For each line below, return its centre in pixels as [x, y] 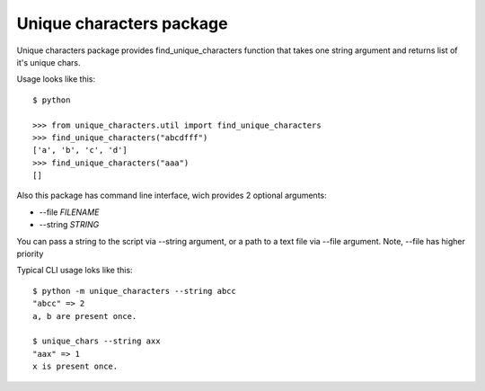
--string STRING [69, 225]
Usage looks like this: [56, 79]
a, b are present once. [85, 316]
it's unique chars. [48, 62]
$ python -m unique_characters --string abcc [135, 291]
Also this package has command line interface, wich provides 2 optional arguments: [172, 195]
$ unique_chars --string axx [97, 341]
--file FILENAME [69, 212]
